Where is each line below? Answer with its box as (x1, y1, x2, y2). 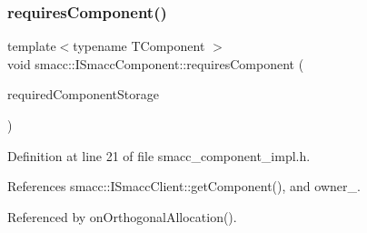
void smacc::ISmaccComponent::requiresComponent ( (7, 54, 304, 73)
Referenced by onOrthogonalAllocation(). (7, 207, 237, 226)
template (7, 36, 56, 56)
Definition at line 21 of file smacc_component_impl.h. (7, 146, 311, 165)
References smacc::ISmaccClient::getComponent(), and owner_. (7, 177, 361, 196)
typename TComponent (73, 36, 205, 56)
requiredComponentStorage (7, 85, 159, 104)
